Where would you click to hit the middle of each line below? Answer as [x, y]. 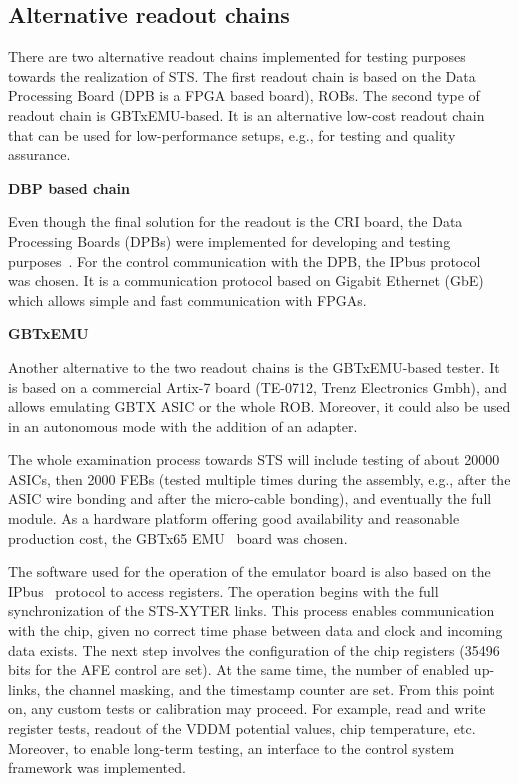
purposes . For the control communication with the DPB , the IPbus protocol [244, 260]
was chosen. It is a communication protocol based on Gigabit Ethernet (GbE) [246, 280]
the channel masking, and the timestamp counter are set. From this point [270, 688]
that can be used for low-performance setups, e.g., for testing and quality [232, 134]
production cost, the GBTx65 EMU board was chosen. [178, 537]
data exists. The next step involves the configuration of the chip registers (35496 [254, 649]
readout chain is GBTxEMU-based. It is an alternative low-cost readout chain [246, 114]
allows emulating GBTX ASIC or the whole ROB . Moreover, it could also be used [259, 406]
